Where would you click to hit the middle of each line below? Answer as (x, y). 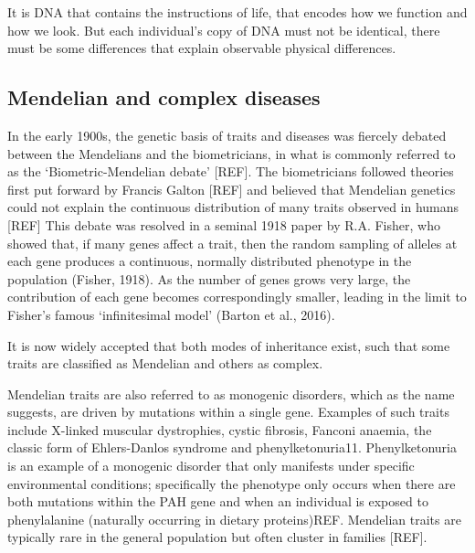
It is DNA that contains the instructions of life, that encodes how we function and (237, 12)
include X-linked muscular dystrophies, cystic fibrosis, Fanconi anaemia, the (220, 429)
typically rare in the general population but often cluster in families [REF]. (217, 537)
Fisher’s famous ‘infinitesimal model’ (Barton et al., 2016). (171, 314)
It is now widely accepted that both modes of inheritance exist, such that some (229, 345)
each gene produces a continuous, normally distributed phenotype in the (210, 261)
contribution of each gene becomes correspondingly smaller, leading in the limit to (237, 297)
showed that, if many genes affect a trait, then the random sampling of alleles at (232, 243)
